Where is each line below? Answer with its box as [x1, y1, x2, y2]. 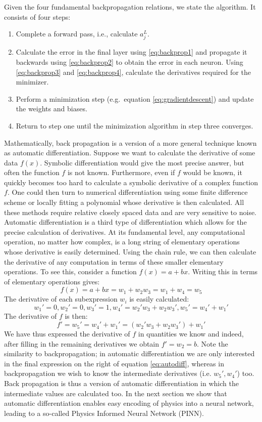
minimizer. [16, 76, 49, 87]
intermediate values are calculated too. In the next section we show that [4, 388, 227, 398]
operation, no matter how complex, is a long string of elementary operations [4, 236, 240, 247]
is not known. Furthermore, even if [67, 167, 175, 178]
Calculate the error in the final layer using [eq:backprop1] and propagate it [16, 47, 247, 57]
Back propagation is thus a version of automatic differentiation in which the [4, 378, 239, 389]
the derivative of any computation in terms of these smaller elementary [4, 256, 224, 267]
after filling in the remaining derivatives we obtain [4, 338, 160, 349]
